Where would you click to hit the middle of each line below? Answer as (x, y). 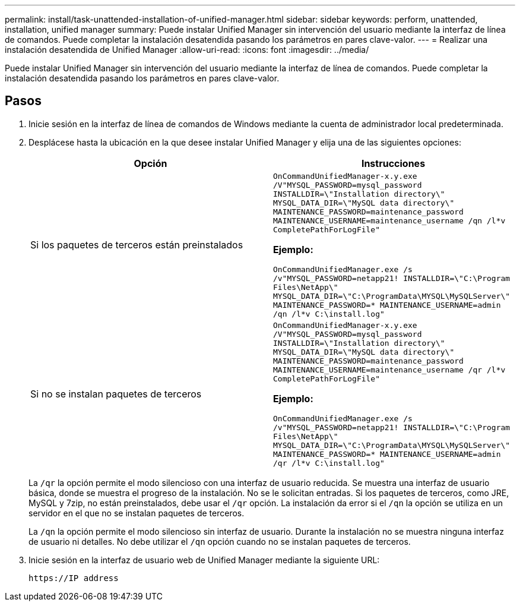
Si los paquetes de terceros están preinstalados (137, 245)
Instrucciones (393, 163)
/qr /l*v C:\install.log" (329, 463)
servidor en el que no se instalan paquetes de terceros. (137, 513)
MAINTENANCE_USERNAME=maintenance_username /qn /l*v (389, 220)
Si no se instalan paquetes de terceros (116, 394)
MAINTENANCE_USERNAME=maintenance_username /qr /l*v (389, 370)
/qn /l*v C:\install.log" (329, 314)
